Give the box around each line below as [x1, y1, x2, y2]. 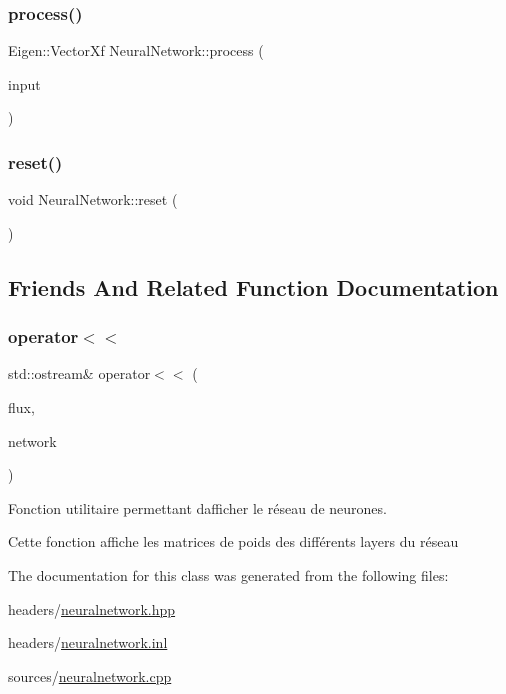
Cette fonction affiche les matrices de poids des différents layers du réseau [8, 531, 459, 552]
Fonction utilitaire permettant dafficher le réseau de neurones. [8, 497, 387, 518]
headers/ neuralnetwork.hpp [8, 598, 176, 619]
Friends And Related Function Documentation [8, 271, 499, 302]
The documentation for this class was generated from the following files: [8, 564, 449, 585]
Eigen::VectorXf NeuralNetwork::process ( [8, 40, 264, 61]
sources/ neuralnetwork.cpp [8, 665, 172, 686]
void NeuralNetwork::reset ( [8, 189, 178, 210]
